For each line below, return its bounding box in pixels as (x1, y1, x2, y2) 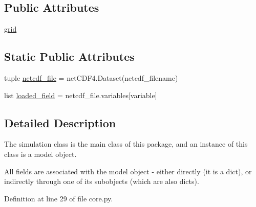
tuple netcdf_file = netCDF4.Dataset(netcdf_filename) (4, 73, 178, 83)
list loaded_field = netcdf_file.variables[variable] (4, 89, 157, 100)
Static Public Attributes (4, 49, 135, 64)
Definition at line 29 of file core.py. (4, 193, 113, 203)
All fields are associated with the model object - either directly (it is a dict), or (4, 166, 252, 176)
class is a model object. (4, 148, 77, 159)
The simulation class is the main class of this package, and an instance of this (4, 139, 248, 149)
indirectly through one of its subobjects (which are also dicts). (4, 176, 199, 187)
